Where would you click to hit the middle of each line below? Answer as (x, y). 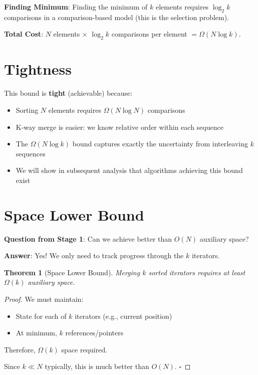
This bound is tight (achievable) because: (68, 93)
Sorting (27, 110)
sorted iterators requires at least (197, 272)
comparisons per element (149, 34)
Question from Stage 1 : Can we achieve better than (88, 238)
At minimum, (36, 333)
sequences (31, 153)
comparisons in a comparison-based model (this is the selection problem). (117, 17)
